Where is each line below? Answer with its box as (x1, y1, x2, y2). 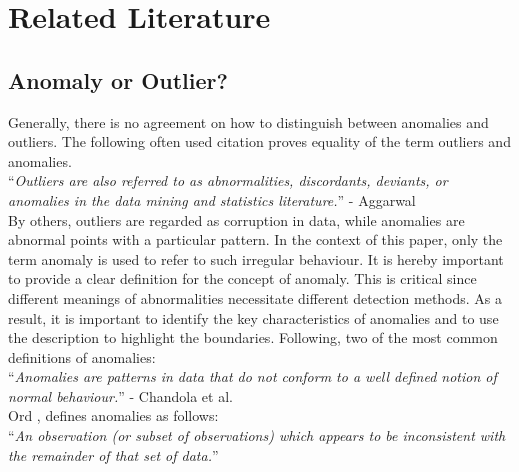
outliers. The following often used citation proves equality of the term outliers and (8, 131, 511, 152)
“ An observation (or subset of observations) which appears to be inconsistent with (8, 425, 506, 446)
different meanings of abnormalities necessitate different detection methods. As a (8, 287, 503, 308)
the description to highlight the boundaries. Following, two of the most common (8, 327, 498, 348)
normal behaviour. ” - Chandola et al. (8, 385, 233, 406)
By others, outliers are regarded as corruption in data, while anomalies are (8, 209, 465, 230)
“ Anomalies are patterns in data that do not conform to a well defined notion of (8, 366, 497, 387)
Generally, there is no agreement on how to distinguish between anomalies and (8, 111, 489, 132)
